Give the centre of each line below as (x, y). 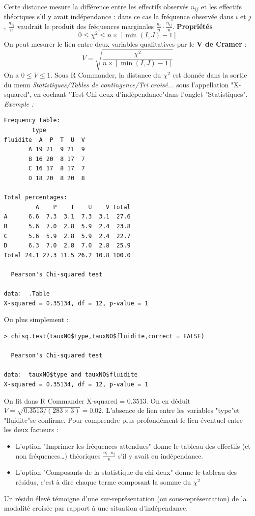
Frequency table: (32, 121)
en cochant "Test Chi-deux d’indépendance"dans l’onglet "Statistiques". (141, 94)
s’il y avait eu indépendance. (160, 455)
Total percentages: (36, 198)
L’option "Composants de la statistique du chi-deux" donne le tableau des (126, 472)
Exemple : (19, 103)
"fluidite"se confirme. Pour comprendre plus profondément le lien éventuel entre (123, 420)
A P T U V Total (83, 207)
